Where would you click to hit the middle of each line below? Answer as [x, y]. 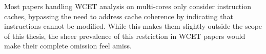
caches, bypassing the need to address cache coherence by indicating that [119, 16]
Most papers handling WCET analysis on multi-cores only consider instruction [128, 6]
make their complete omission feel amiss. [68, 46]
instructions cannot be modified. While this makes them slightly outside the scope [133, 26]
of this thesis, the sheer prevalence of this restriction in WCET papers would [125, 36]
